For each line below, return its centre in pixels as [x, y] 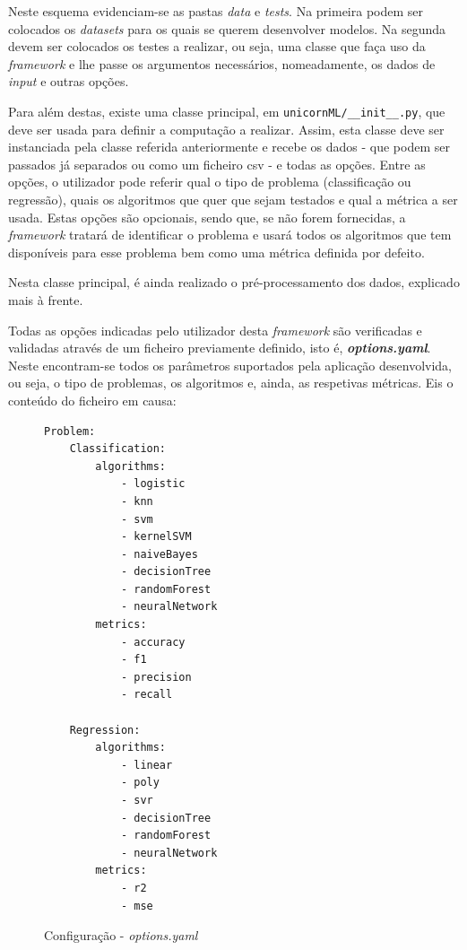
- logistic [153, 484]
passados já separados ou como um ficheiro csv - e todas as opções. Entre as [217, 164]
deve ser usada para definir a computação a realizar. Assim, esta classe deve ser [226, 129]
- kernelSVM [156, 537]
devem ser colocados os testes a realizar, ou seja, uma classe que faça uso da [217, 46]
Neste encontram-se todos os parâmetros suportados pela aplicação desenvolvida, [230, 365]
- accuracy [153, 642]
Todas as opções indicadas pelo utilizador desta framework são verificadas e [215, 330]
